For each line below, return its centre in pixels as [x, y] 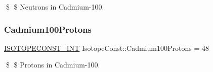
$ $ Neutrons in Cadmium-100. [55, 7]
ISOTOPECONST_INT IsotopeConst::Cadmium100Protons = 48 [106, 48]
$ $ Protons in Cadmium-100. [53, 65]
